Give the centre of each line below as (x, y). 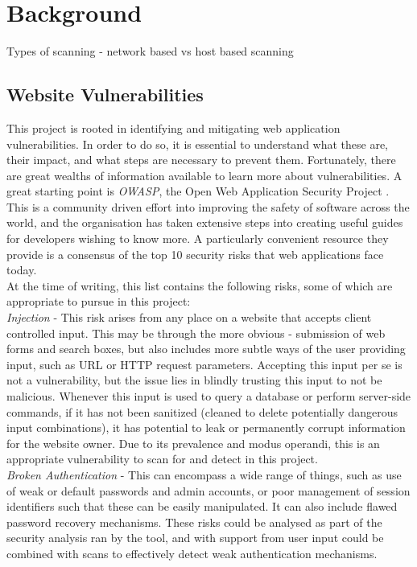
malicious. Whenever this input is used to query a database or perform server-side (209, 396)
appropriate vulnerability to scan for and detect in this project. (162, 459)
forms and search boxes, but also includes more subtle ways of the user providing (206, 349)
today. (22, 270)
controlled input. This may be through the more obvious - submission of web (196, 333)
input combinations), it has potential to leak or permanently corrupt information (206, 427)
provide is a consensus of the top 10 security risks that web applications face (195, 254)
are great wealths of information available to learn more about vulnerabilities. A (204, 175)
